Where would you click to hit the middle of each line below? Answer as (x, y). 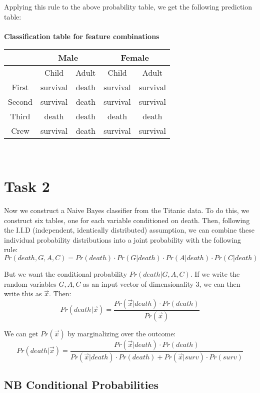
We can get (21, 333)
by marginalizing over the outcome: (122, 333)
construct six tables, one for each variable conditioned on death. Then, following (127, 220)
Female (135, 58)
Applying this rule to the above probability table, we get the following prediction (128, 7)
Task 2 (27, 186)
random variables (30, 283)
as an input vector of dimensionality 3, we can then (162, 283)
